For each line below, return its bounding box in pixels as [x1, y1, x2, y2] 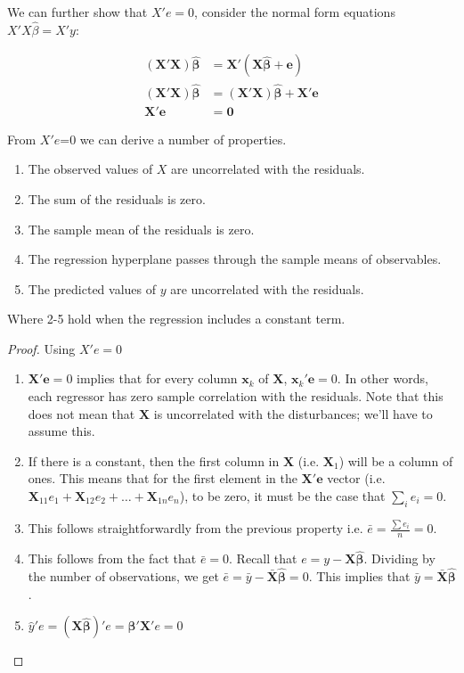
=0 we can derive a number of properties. [60, 129, 287, 148]
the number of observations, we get [28, 567, 219, 585]
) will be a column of [338, 451, 453, 470]
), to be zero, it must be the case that [179, 487, 386, 505]
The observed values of [28, 160, 153, 178]
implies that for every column [77, 369, 238, 388]
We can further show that [7, 3, 148, 21]
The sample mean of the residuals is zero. [28, 219, 255, 238]
